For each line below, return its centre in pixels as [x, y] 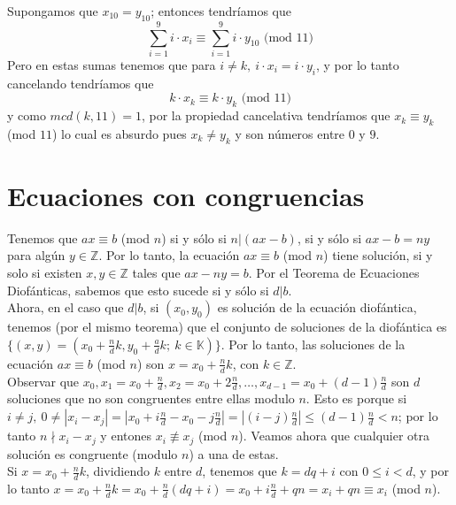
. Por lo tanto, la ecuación [169, 255]
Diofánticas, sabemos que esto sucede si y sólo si [138, 290]
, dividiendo [118, 471]
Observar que [43, 381]
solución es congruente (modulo [93, 453]
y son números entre [290, 133]
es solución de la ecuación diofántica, [317, 307]
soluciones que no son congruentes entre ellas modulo [151, 398]
